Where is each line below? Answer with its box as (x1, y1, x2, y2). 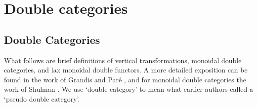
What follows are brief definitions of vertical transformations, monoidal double (4, 55, 242, 65)
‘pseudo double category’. (4, 93, 80, 104)
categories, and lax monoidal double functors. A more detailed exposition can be (4, 65, 248, 75)
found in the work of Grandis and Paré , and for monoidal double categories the (4, 74, 246, 84)
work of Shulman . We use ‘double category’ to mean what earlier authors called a (4, 84, 253, 94)
